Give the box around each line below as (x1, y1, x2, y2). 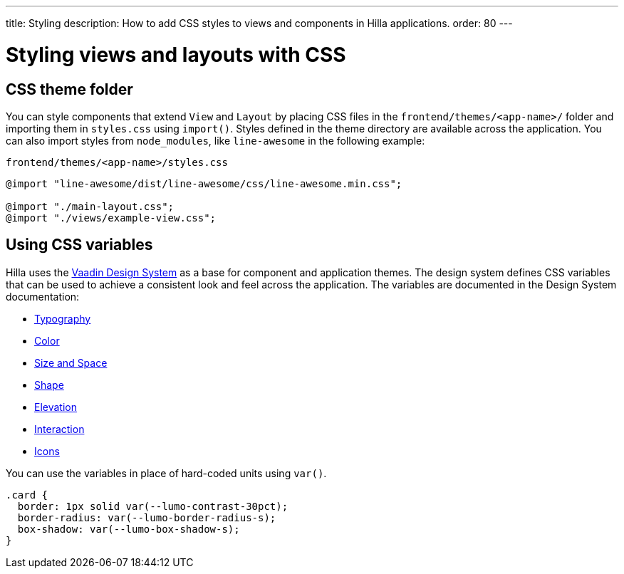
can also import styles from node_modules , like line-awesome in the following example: (6, 134, 425, 147)
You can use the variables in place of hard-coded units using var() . (6, 466, 327, 479)
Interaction (34, 422, 85, 435)
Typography (34, 312, 91, 325)
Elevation (34, 400, 77, 413)
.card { (6, 489, 48, 501)
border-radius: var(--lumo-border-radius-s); (17, 511, 276, 523)
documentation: (6, 290, 80, 303)
